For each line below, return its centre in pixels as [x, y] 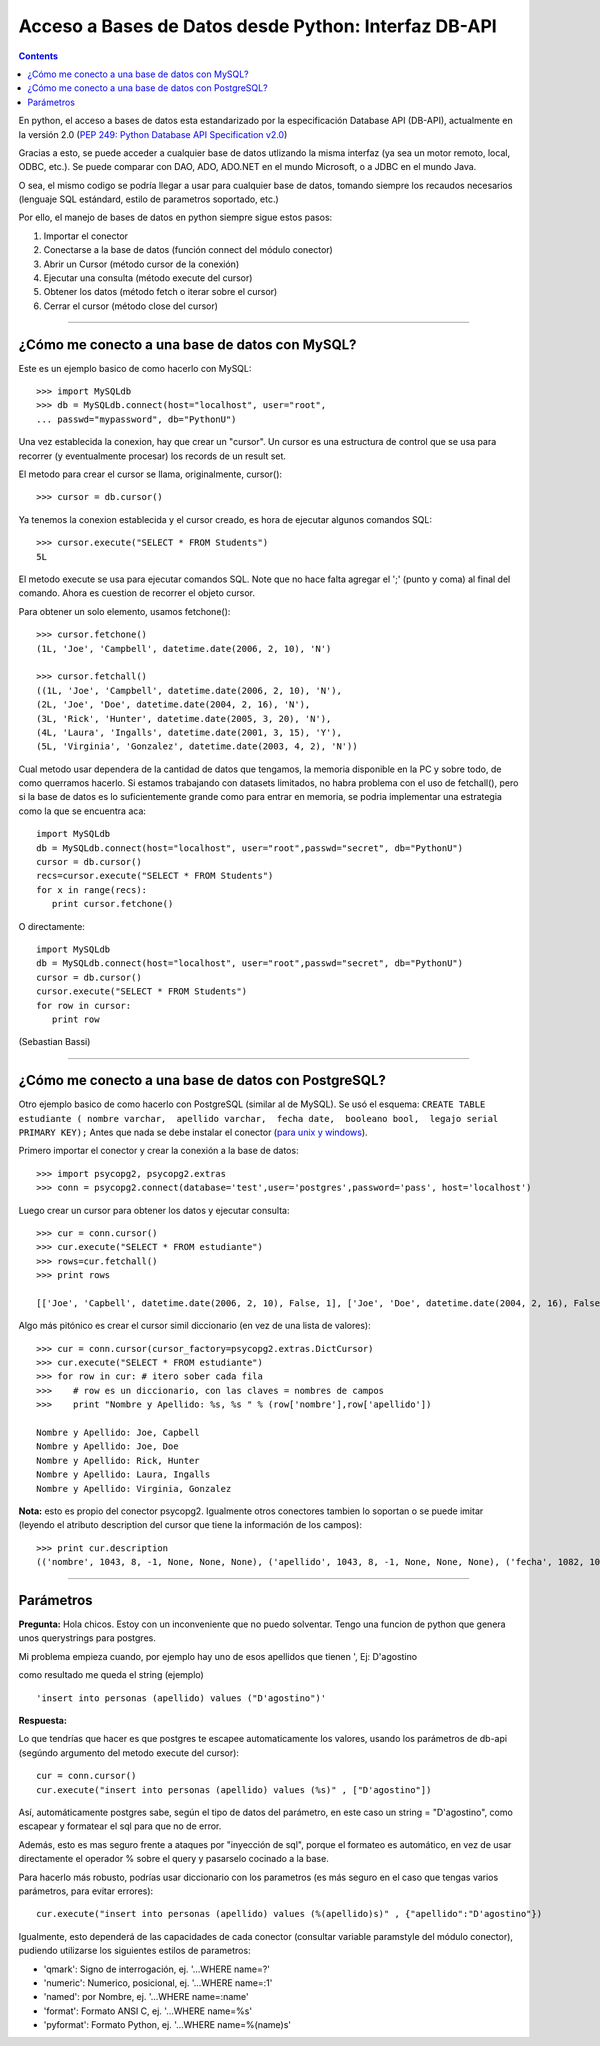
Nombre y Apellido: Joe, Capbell [118, 1433]
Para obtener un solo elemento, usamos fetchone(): [124, 611]
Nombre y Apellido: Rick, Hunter [118, 1460]
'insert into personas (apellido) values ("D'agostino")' [181, 1698]
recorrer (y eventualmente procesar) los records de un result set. [152, 456]
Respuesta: [42, 1721]
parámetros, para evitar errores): [86, 1891]
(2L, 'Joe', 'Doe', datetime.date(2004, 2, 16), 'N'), [173, 704]
